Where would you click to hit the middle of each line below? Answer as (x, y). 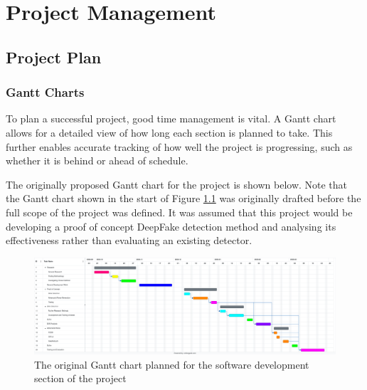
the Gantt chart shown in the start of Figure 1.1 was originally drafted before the (183, 198)
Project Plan (54, 57)
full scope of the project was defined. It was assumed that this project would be (179, 212)
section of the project (80, 378)
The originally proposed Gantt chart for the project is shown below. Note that (177, 184)
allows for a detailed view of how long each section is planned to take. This (169, 132)
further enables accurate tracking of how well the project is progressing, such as (179, 146)
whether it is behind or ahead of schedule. (97, 160)
